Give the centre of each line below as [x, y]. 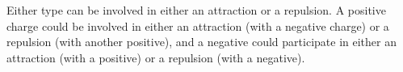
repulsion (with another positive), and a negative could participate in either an [201, 42]
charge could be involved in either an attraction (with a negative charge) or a [198, 25]
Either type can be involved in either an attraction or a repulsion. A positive [196, 10]
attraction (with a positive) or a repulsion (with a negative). [156, 57]
